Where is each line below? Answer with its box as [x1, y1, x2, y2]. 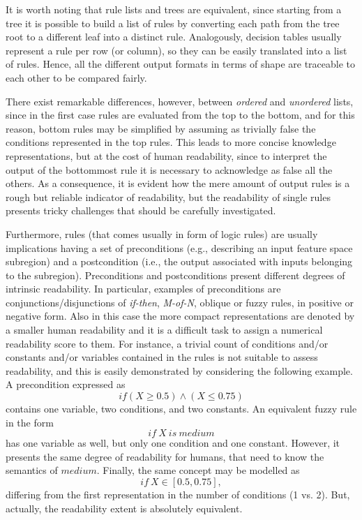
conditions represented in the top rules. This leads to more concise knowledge [6, 135, 336, 149]
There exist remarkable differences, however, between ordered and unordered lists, [6, 94, 354, 108]
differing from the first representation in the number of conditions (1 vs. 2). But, [6, 487, 350, 501]
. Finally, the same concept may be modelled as [96, 463, 300, 477]
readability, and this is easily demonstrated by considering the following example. [6, 363, 353, 378]
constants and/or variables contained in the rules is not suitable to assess [6, 350, 318, 364]
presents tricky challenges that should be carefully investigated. [6, 203, 276, 218]
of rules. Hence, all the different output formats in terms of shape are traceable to [6, 57, 356, 71]
